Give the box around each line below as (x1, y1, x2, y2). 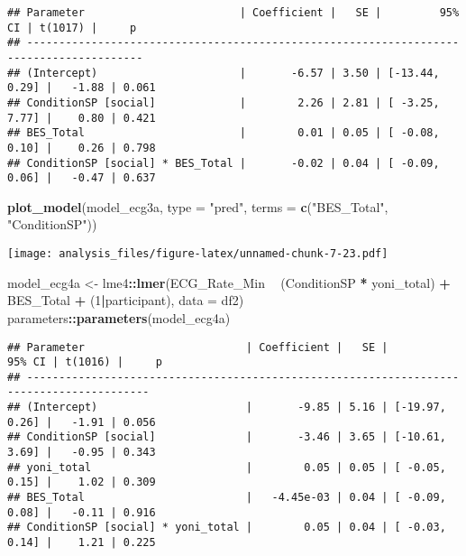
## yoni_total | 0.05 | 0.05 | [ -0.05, (7, 460, 446, 474)
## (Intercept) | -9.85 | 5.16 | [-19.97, (7, 401, 446, 414)
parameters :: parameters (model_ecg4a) (7, 308, 231, 327)
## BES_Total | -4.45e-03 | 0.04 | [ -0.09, (7, 491, 446, 505)
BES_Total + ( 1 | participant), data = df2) (7, 291, 244, 310)
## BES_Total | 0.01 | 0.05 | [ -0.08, (7, 126, 440, 140)
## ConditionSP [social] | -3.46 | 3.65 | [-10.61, (7, 431, 446, 444)
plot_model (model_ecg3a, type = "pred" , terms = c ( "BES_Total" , (7, 197, 388, 216)
